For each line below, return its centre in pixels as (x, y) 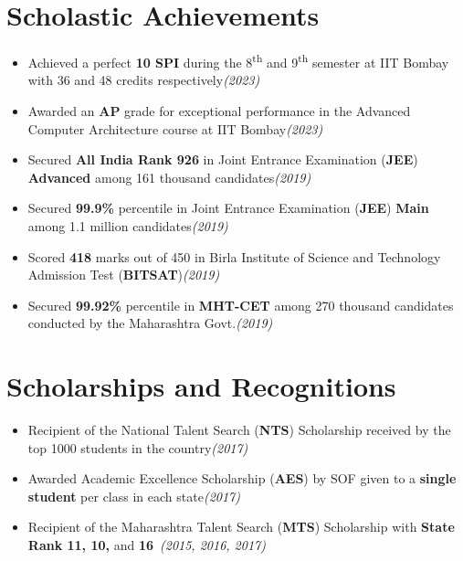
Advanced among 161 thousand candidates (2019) (169, 177)
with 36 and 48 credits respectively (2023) (144, 80)
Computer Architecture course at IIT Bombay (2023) (175, 128)
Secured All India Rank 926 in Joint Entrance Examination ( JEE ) (223, 159)
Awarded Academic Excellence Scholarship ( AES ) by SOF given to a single (242, 478)
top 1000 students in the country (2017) (138, 447)
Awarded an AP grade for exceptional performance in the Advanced (219, 110)
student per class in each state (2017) (134, 496)
